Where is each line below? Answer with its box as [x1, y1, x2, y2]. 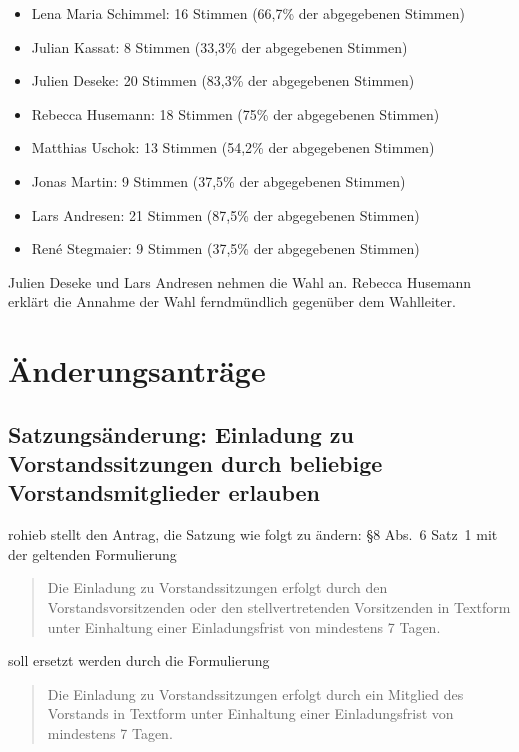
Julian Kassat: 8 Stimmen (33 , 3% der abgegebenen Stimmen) [31, 36, 408, 57]
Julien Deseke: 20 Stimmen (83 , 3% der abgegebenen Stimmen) [31, 70, 415, 91]
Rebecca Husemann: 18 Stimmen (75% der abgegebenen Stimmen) [31, 103, 440, 124]
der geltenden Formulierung [8, 543, 177, 564]
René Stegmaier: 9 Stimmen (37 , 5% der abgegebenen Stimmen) [31, 238, 420, 259]
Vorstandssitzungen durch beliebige [8, 448, 383, 479]
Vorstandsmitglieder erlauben [8, 477, 320, 508]
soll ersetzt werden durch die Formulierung [8, 650, 270, 671]
